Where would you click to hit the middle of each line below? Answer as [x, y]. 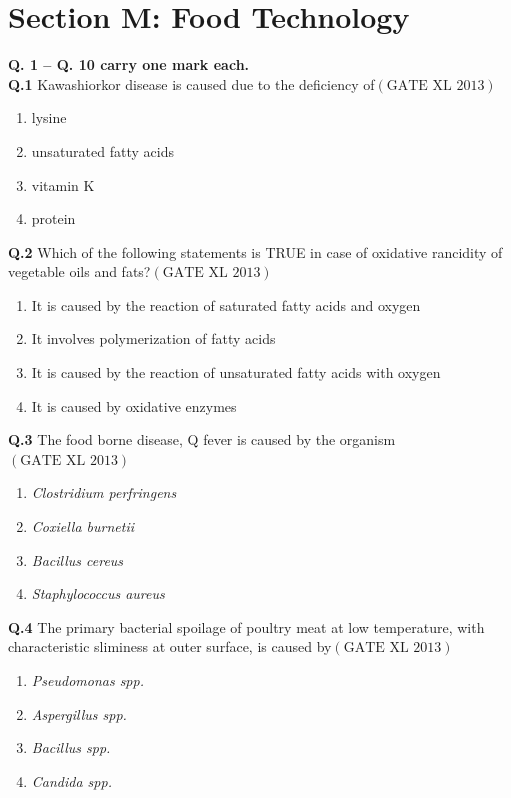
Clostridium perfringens [104, 492]
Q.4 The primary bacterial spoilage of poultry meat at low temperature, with [246, 626]
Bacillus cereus [77, 559]
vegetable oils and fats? [79, 271]
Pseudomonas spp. [87, 680]
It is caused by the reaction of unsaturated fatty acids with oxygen [236, 372]
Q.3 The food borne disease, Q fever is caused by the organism [202, 439]
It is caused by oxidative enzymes [134, 405]
